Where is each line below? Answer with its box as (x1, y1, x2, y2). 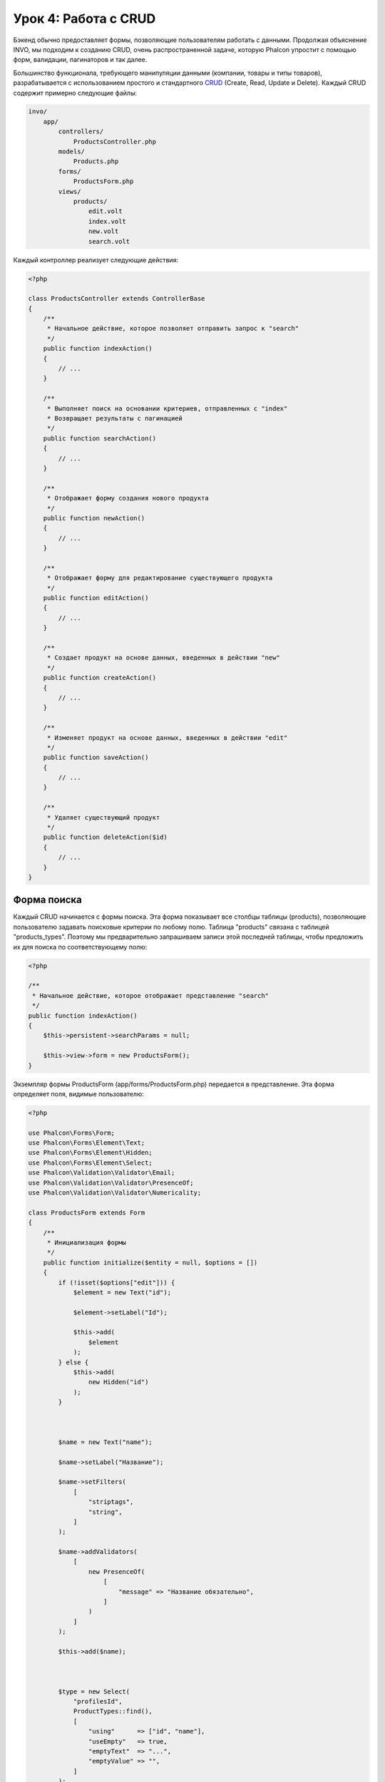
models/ (58, 148, 86, 156)
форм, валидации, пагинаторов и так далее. (13, 56, 148, 64)
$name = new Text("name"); (58, 1438, 153, 1446)
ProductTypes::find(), (73, 1707, 153, 1716)
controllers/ (58, 128, 104, 135)
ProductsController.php (73, 138, 157, 145)
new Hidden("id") (88, 1378, 149, 1386)
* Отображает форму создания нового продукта (46, 494, 210, 503)
